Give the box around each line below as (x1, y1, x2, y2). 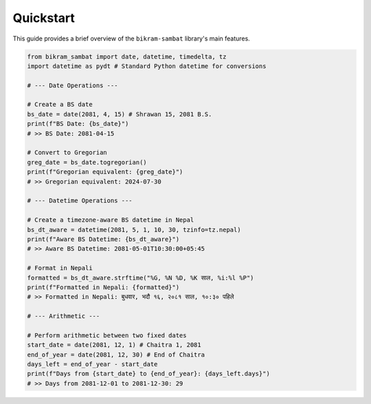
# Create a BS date (27, 100, 93, 109)
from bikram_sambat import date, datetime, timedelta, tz (27, 52, 227, 60)
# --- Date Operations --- (27, 81, 118, 89)
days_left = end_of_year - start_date (27, 361, 158, 368)
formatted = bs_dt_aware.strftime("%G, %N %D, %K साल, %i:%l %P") (27, 273, 254, 282)
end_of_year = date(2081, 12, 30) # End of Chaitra (27, 350, 205, 359)
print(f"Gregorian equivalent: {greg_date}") (27, 168, 183, 176)
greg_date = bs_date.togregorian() (27, 158, 147, 166)
